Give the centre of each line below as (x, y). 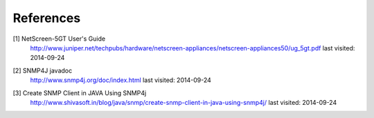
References (47, 18)
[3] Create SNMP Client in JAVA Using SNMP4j (80, 92)
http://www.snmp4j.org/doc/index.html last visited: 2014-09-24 (121, 80)
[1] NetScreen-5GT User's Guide (59, 39)
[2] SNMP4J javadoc (43, 70)
